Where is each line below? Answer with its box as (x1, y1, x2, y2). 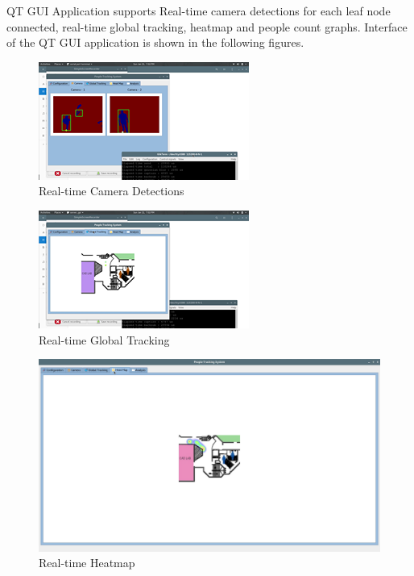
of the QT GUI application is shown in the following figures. (6, 34, 304, 51)
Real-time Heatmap (39, 554, 135, 571)
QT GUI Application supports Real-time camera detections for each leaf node (6, 2, 391, 19)
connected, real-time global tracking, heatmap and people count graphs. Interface (6, 18, 408, 35)
